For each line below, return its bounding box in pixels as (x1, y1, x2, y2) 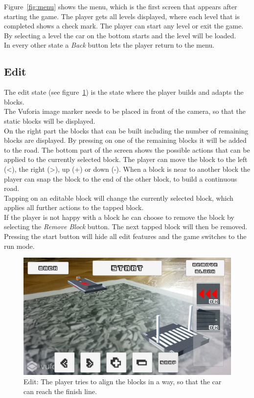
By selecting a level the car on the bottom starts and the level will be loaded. (4, 30, 236, 40)
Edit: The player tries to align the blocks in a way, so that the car (23, 376, 222, 387)
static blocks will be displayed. (4, 115, 95, 126)
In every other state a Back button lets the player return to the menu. (4, 40, 215, 50)
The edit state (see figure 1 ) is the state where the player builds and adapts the (4, 87, 244, 97)
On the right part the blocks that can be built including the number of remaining (4, 125, 249, 135)
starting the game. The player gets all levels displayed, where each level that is (4, 11, 240, 21)
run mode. (4, 240, 35, 251)
